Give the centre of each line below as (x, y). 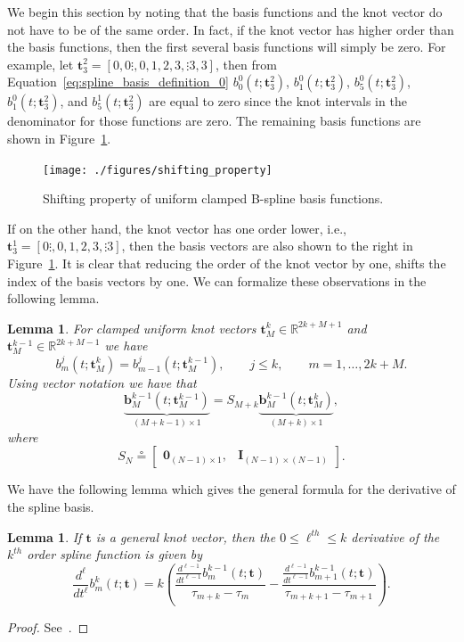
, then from (246, 64)
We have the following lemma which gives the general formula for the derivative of (232, 489)
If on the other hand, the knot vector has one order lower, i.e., (177, 228)
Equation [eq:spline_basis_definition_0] (118, 82)
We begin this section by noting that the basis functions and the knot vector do (225, 12)
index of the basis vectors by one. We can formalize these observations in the (217, 280)
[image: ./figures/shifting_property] (158, 170)
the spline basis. (51, 506)
